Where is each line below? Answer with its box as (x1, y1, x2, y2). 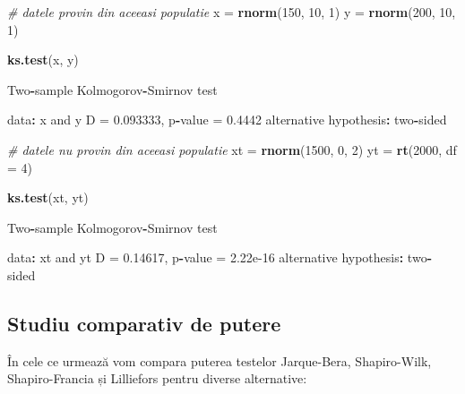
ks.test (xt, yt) (7, 188, 89, 207)
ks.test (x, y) (7, 50, 79, 69)
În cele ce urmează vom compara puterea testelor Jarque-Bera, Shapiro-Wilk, (7, 351, 432, 370)
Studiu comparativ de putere (7, 309, 281, 337)
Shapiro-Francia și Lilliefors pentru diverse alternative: (7, 369, 307, 388)
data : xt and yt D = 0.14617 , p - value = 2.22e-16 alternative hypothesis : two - (7, 248, 433, 267)
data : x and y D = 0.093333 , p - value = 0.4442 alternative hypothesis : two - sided (7, 110, 447, 129)
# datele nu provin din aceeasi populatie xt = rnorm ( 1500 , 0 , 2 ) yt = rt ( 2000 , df (7, 140, 457, 158)
